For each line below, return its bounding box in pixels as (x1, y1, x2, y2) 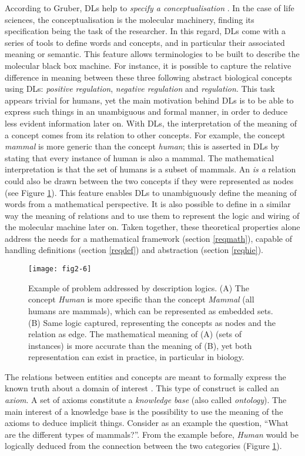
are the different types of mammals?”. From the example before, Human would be (5, 428, 299, 440)
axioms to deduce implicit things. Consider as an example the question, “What (5, 417, 289, 429)
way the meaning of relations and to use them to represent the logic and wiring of (5, 209, 300, 221)
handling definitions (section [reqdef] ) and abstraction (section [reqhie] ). (5, 244, 263, 256)
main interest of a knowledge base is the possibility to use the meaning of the (5, 405, 283, 417)
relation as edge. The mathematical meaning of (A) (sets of (28, 328, 242, 340)
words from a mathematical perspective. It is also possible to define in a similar (5, 198, 291, 210)
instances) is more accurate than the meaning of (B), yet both (28, 339, 252, 351)
